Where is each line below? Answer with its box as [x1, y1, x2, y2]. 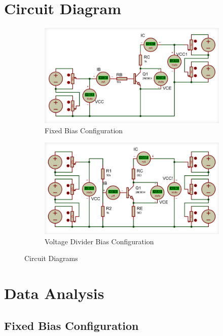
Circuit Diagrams [24, 253, 78, 264]
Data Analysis [4, 283, 104, 304]
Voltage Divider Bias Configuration [45, 236, 154, 246]
